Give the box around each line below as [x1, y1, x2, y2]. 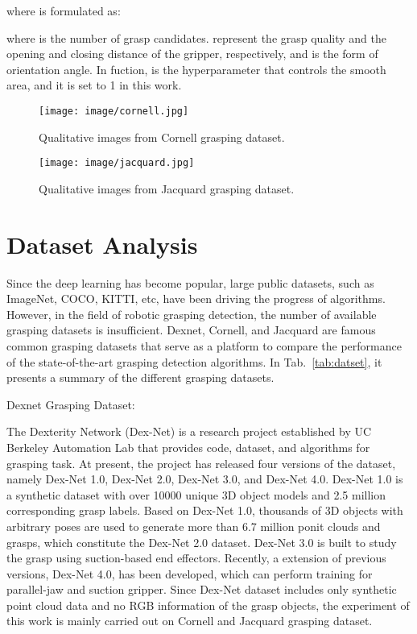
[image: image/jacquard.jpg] [39, 157, 195, 169]
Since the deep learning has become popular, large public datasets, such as [6, 274, 374, 291]
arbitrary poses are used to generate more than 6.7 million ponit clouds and [6, 517, 381, 534]
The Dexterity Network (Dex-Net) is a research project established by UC [6, 423, 372, 440]
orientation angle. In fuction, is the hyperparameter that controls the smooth [6, 60, 386, 77]
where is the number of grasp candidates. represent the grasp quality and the [6, 29, 386, 46]
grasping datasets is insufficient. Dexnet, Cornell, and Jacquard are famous [6, 321, 376, 338]
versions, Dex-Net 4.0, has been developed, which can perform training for [6, 565, 373, 582]
